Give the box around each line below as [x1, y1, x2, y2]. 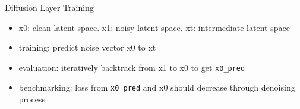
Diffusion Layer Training [5, 1, 94, 13]
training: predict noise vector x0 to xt [18, 41, 156, 54]
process [18, 93, 45, 105]
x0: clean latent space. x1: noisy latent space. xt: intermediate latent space [18, 21, 290, 33]
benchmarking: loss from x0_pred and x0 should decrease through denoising [18, 81, 295, 94]
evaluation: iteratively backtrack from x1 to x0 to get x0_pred [18, 61, 245, 73]
